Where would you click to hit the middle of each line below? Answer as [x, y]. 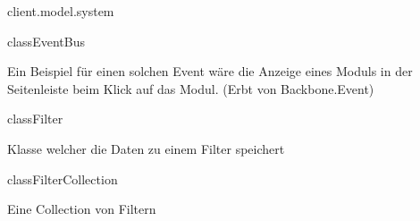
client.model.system [61, 11]
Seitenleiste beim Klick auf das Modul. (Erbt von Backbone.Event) [191, 88]
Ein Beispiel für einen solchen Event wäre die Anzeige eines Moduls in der [210, 71]
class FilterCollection [63, 178]
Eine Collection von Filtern [82, 209]
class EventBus [46, 41]
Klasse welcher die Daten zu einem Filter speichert [146, 148]
